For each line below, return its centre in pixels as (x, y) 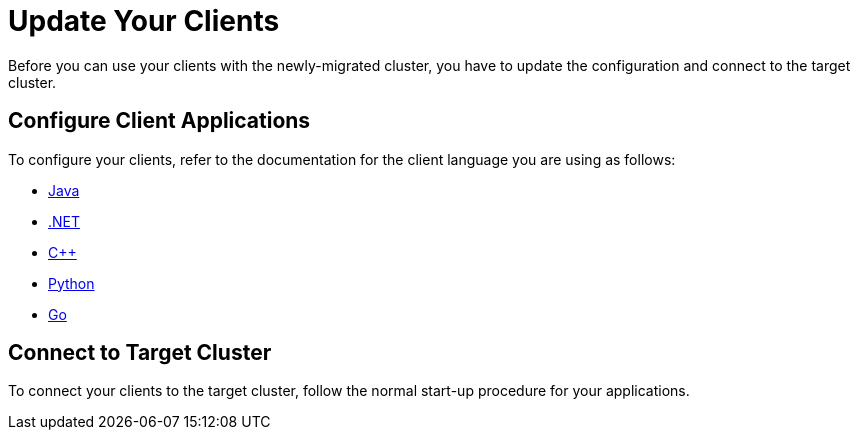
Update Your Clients (144, 21)
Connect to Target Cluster (140, 353)
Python (71, 283)
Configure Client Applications (159, 121)
